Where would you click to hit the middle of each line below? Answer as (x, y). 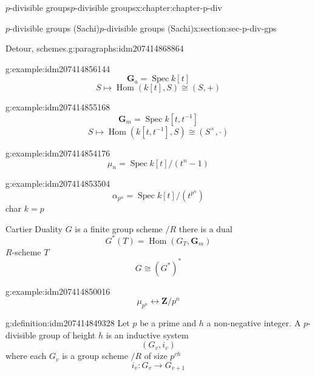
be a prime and (168, 323)
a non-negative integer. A (254, 323)
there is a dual (205, 228)
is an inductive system (147, 334)
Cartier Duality (34, 228)
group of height (67, 334)
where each (26, 356)
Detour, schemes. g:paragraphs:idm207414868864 (95, 48)
